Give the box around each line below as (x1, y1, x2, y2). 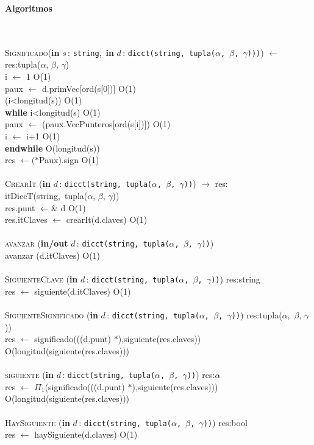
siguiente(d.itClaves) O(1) (34, 284, 131, 297)
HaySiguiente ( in (5, 416, 70, 429)
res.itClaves (5, 213, 48, 226)
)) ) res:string (211, 273, 260, 286)
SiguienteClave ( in (5, 273, 78, 286)
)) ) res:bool (203, 416, 248, 429)
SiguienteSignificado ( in (5, 309, 98, 321)
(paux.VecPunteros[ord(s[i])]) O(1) (42, 117, 171, 130)
